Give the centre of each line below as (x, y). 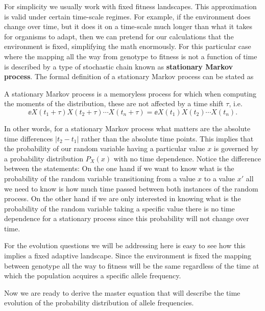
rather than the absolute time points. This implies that (167, 138)
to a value (220, 178)
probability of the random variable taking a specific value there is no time (119, 208)
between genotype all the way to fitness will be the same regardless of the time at (132, 265)
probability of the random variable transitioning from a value (100, 178)
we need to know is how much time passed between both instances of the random (131, 188)
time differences (29, 138)
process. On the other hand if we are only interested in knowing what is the (123, 198)
